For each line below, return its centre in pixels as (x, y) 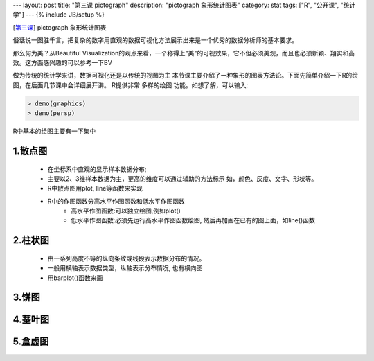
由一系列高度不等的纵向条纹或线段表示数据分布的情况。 (126, 258)
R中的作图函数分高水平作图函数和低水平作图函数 (116, 201)
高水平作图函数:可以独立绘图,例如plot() (126, 211)
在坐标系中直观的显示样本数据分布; (97, 169)
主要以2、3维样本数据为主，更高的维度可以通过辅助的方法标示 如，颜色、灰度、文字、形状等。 (182, 178)
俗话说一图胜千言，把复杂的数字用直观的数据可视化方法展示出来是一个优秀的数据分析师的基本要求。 (155, 40)
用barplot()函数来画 (75, 278)
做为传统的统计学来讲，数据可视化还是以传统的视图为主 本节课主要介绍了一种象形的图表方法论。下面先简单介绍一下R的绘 (185, 76)
